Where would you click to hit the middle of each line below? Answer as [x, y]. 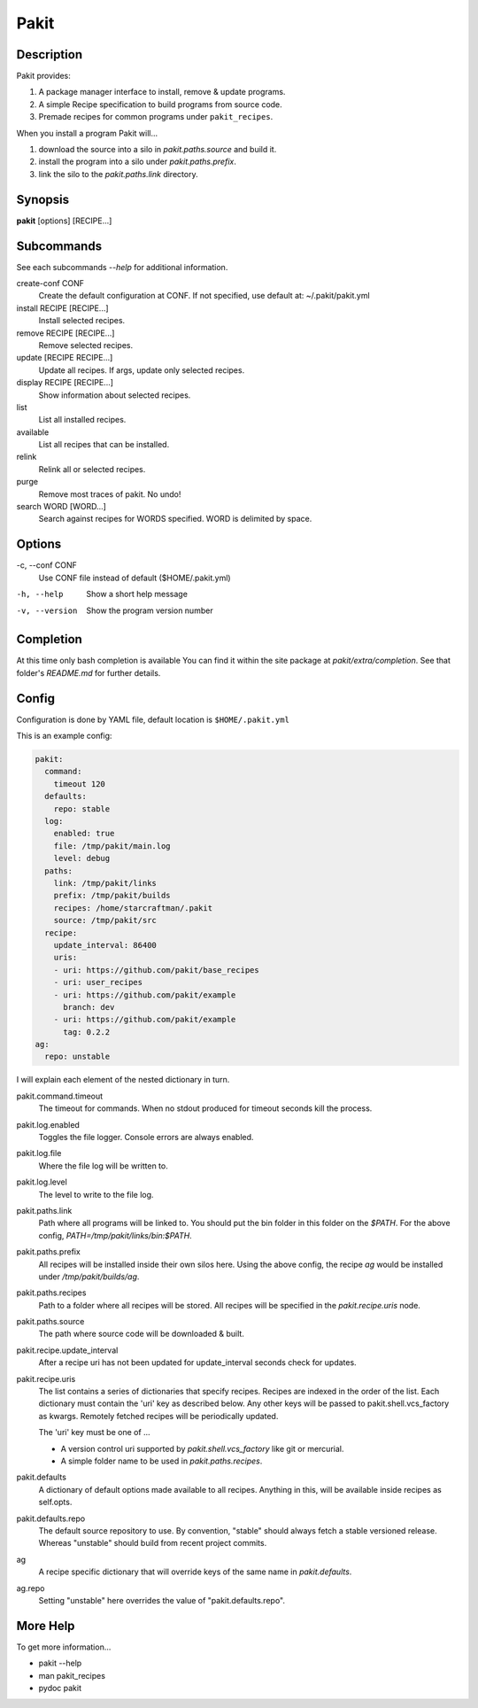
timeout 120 [80, 784]
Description [50, 54]
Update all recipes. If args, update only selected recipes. [142, 370]
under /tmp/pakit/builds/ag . [89, 1277]
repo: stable [82, 809]
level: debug [82, 858]
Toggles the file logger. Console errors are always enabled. [146, 1137]
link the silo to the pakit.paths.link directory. [118, 174]
